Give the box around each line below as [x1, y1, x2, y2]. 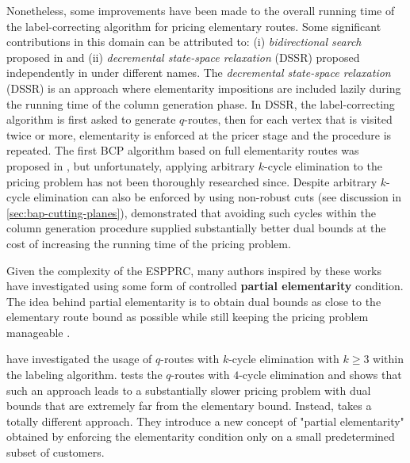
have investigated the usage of [6, 350, 152, 367]
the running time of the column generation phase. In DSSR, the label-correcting [6, 95, 395, 112]
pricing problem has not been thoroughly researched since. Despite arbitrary [6, 173, 377, 189]
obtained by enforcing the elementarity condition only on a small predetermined [6, 428, 395, 445]
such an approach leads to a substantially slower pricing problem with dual [6, 381, 371, 398]
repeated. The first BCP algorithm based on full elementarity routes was [6, 142, 359, 159]
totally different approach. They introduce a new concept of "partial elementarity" [6, 412, 404, 429]
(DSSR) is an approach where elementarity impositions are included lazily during [6, 79, 401, 96]
